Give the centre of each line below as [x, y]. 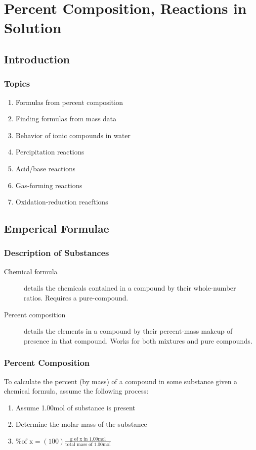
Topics [17, 83]
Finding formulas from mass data [66, 119]
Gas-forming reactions [49, 185]
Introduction [37, 59]
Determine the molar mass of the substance [81, 424]
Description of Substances [57, 253]
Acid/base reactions [45, 168]
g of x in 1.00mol [88, 439]
